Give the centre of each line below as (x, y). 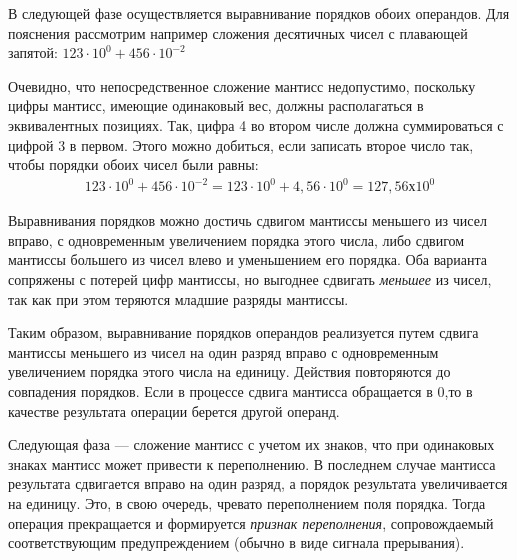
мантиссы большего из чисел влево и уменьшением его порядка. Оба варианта (247, 259)
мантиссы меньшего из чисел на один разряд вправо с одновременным (223, 351)
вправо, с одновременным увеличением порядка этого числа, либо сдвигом (236, 239)
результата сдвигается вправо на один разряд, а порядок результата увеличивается (258, 483)
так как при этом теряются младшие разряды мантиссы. (178, 298)
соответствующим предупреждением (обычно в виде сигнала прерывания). (236, 542)
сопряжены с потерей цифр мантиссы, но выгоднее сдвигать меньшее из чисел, (250, 279)
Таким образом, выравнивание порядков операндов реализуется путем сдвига (243, 332)
